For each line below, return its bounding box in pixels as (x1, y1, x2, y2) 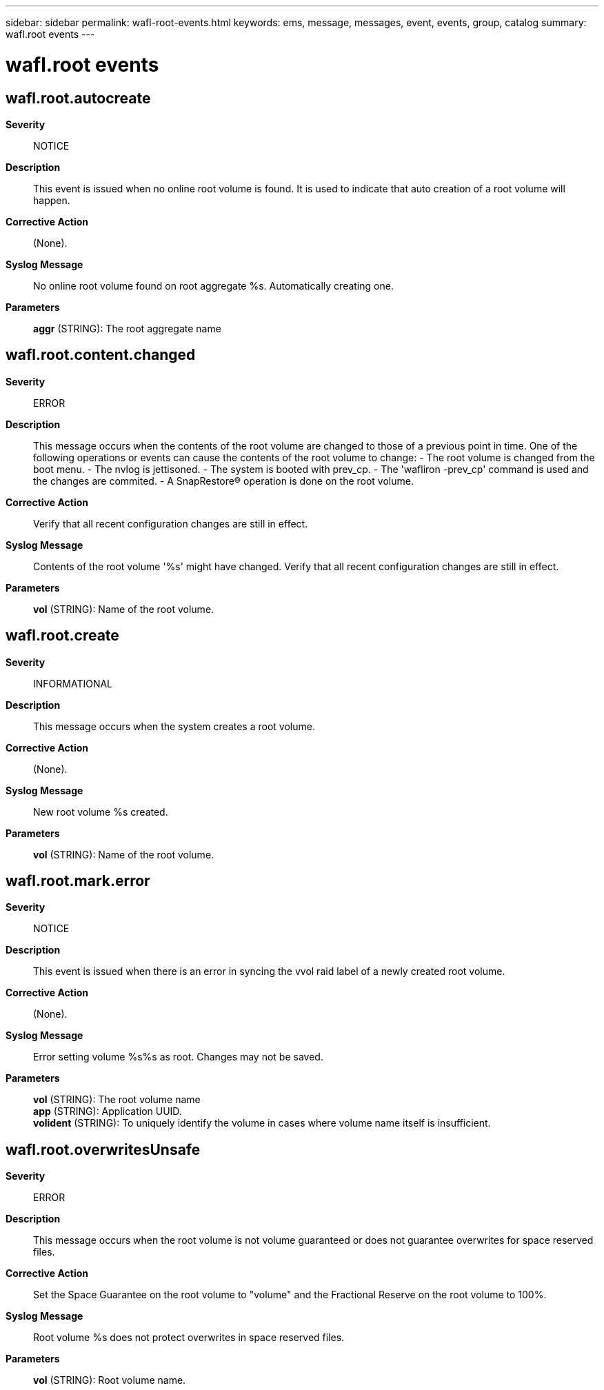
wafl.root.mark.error (6, 872, 150, 890)
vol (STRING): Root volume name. (33, 1374, 186, 1387)
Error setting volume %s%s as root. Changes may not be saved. (33, 1051, 323, 1063)
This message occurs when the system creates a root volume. (33, 720, 315, 732)
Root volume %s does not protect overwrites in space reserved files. (33, 1331, 345, 1344)
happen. (33, 194, 70, 206)
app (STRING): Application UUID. (33, 1105, 182, 1118)
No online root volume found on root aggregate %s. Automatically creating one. (33, 279, 394, 292)
